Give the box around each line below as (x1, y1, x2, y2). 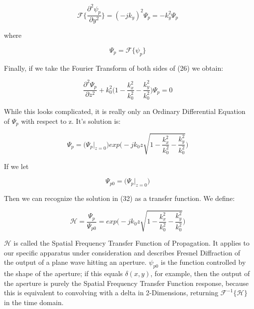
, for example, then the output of (150, 268, 250, 279)
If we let (4, 161, 29, 171)
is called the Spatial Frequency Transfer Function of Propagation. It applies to (13, 238, 250, 248)
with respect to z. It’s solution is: (21, 115, 121, 126)
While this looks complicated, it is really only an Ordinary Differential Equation (4, 106, 246, 116)
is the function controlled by (161, 257, 246, 267)
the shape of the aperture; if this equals (4, 268, 123, 279)
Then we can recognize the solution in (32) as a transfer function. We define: (4, 193, 235, 203)
